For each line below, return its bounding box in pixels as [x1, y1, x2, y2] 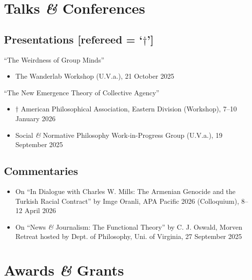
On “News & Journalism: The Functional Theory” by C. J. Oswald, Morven [15, 221, 242, 232]
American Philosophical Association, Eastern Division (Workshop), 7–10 [20, 104, 237, 114]
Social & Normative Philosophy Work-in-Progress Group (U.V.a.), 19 [15, 129, 223, 140]
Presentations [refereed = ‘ [4, 31, 143, 46]
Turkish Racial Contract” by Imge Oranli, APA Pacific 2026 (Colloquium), [15, 195, 239, 206]
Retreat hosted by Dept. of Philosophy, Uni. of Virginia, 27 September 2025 [15, 231, 242, 241]
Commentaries [4, 163, 78, 178]
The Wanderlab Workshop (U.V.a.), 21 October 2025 [15, 71, 174, 81]
